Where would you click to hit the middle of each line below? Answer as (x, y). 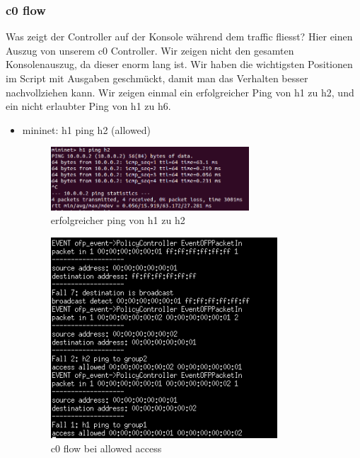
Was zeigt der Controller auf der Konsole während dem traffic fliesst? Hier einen (179, 37)
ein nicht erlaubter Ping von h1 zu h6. (88, 106)
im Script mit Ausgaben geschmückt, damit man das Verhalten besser (157, 78)
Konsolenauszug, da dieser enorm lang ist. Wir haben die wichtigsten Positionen (179, 64)
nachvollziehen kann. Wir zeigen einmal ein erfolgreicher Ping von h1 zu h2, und (180, 92)
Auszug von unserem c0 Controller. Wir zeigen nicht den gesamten (150, 50)
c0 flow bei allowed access (106, 448)
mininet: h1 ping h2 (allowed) (87, 129)
